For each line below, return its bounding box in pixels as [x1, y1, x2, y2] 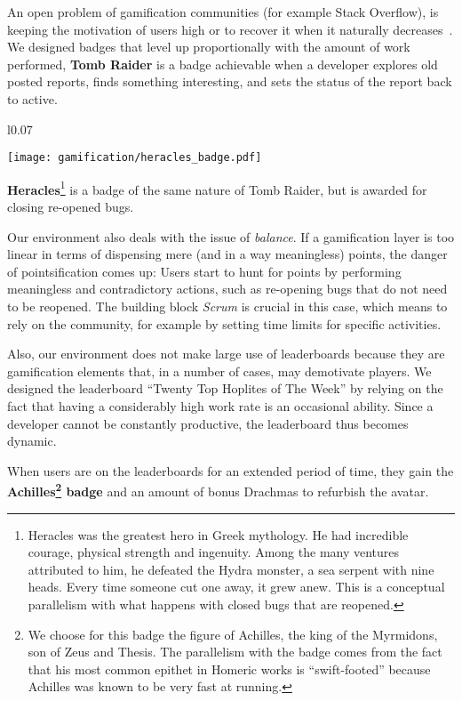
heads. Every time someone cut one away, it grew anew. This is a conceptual [28, 577, 445, 596]
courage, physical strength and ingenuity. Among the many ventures [28, 543, 400, 561]
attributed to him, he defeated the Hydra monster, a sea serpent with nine [28, 560, 434, 578]
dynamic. [7, 431, 57, 450]
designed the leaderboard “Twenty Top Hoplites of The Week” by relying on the [7, 379, 443, 398]
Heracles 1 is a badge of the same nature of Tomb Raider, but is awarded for [7, 177, 427, 198]
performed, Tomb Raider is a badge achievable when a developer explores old [7, 54, 438, 73]
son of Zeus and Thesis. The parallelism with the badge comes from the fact [28, 642, 442, 661]
